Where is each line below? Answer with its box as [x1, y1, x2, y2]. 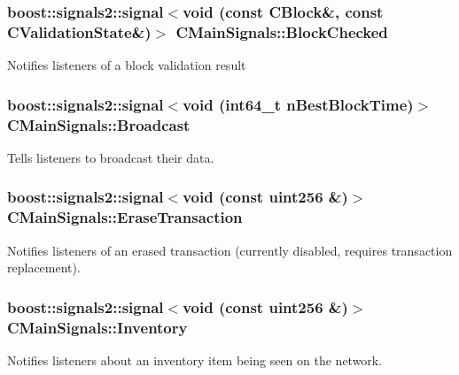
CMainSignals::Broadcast [7, 113, 191, 135]
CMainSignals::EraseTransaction [7, 206, 243, 228]
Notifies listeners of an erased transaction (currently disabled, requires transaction [7, 241, 453, 259]
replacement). [7, 258, 81, 277]
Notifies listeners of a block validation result [7, 56, 246, 74]
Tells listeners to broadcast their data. [7, 148, 214, 166]
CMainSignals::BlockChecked [175, 20, 388, 42]
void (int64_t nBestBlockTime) [183, 93, 414, 115]
